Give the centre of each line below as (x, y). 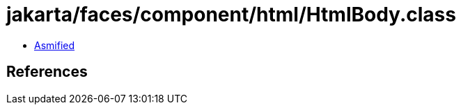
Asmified (55, 45)
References (47, 72)
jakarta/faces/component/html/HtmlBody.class (231, 15)
